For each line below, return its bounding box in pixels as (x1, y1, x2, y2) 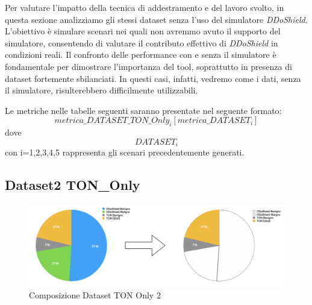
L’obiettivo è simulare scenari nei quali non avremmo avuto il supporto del (5, 25, 281, 37)
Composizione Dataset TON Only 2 (29, 289, 161, 301)
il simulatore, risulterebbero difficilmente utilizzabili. (5, 84, 198, 96)
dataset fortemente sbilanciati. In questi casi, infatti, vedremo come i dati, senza (5, 72, 301, 84)
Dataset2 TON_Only (5, 175, 140, 194)
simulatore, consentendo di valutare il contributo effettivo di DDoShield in (5, 36, 278, 49)
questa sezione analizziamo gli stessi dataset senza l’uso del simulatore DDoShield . (5, 13, 308, 25)
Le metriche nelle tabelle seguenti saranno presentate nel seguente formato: (5, 104, 282, 116)
